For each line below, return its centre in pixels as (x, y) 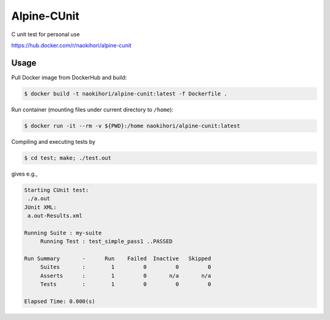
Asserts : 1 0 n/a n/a (126, 276)
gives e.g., (24, 174)
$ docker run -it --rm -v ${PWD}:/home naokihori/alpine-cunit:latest (132, 126)
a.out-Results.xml (55, 215)
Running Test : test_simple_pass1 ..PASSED (106, 241)
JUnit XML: (40, 207)
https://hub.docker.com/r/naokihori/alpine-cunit (71, 45)
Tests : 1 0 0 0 (126, 284)
